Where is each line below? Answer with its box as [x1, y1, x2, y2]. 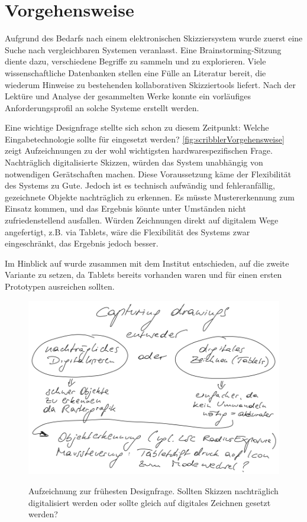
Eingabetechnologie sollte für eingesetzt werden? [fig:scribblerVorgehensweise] [5, 132, 285, 145]
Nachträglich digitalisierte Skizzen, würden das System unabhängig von [5, 156, 263, 168]
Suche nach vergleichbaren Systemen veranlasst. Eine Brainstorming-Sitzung [5, 43, 282, 56]
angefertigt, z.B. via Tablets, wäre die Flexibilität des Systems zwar [5, 225, 250, 238]
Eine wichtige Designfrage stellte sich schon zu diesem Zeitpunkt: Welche [5, 121, 269, 134]
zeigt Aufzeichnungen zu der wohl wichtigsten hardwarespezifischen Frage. [5, 144, 273, 157]
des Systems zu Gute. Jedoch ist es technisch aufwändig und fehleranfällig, [5, 179, 275, 192]
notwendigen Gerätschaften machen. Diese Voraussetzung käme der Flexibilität [5, 167, 292, 180]
